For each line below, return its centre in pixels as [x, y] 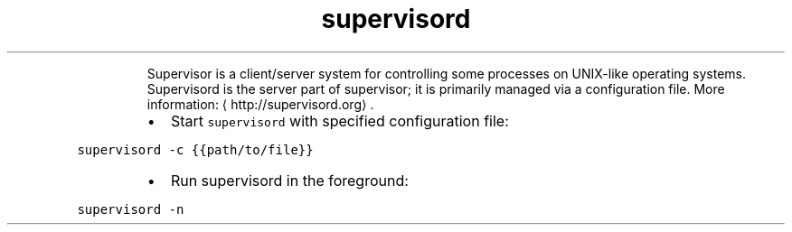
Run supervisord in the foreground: [289, 180]
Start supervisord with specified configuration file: [339, 121]
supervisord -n [131, 209]
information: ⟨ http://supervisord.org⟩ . [260, 104]
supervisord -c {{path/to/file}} [195, 149]
